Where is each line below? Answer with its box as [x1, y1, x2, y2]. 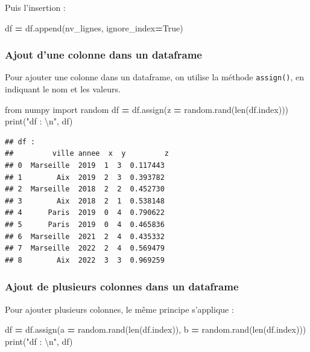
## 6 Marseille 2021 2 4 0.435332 [5, 232, 165, 241]
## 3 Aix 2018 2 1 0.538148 [5, 196, 165, 205]
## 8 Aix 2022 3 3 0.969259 [5, 255, 165, 264]
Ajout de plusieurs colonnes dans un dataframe [5, 279, 239, 294]
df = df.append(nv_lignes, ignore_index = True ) [5, 21, 183, 34]
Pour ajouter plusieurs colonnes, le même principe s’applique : [5, 302, 234, 315]
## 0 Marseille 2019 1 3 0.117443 [5, 161, 165, 170]
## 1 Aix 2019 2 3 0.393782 [5, 173, 165, 182]
